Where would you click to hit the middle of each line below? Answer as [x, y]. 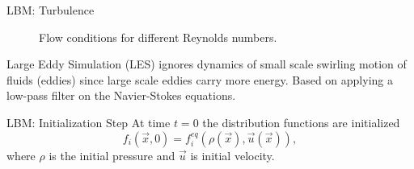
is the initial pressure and [112, 155]
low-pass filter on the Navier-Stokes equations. [121, 95]
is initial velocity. [232, 155]
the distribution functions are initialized [301, 122]
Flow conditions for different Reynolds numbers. [158, 37]
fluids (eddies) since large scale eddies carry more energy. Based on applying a [200, 79]
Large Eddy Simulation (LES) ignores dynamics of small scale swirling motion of [207, 64]
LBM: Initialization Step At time [89, 122]
